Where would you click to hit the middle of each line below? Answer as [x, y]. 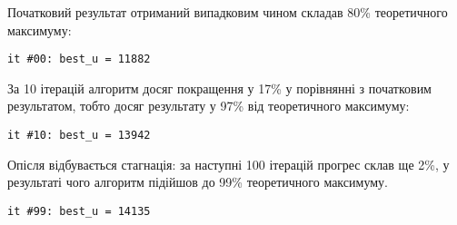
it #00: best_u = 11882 [79, 59]
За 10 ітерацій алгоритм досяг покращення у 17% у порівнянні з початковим [219, 88]
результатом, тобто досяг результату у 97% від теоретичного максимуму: [209, 106]
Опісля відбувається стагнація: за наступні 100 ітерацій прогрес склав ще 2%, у [228, 164]
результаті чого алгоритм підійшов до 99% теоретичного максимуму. [198, 182]
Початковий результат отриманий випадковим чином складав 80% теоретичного [228, 12]
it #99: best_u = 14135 [79, 211]
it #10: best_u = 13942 [79, 136]
